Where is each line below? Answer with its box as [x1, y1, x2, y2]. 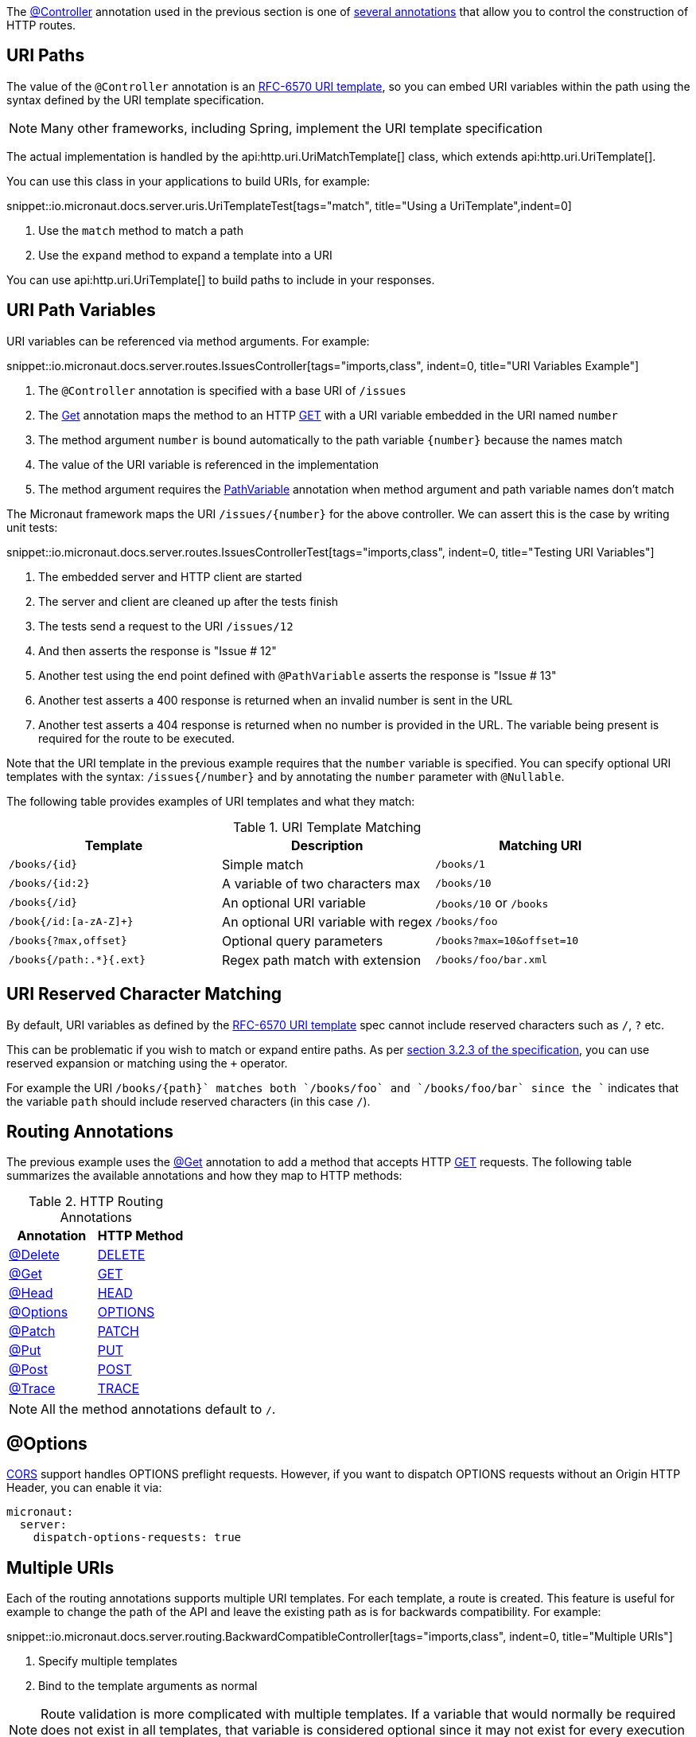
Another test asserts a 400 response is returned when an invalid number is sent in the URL [38, 693, 513, 707]
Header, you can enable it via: [6, 1481, 162, 1495]
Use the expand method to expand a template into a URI [38, 248, 332, 262]
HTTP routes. [6, 18, 76, 32]
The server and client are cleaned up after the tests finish [38, 594, 339, 608]
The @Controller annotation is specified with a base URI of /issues [38, 383, 406, 397]
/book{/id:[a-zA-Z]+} [9, 915, 134, 928]
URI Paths [6, 45, 85, 66]
